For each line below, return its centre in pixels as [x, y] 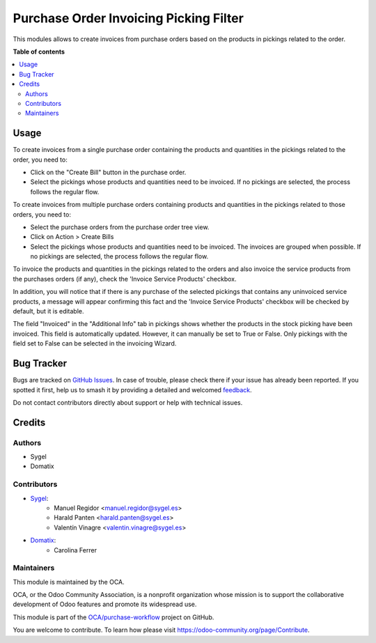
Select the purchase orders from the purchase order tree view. [120, 227]
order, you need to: [40, 160]
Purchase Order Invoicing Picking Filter [128, 18]
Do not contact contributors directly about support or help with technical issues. [128, 402]
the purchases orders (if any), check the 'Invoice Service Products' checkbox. [125, 279]
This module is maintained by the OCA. [69, 582]
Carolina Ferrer [76, 550]
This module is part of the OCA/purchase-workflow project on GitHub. [113, 617]
